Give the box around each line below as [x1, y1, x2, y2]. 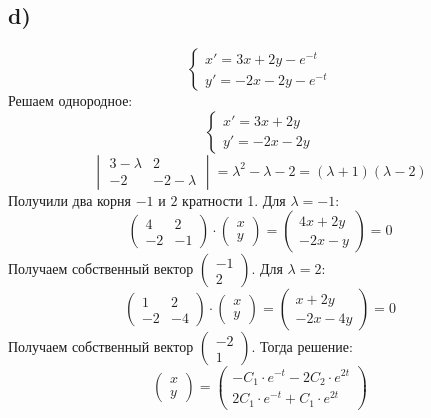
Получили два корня [8, 189, 132, 210]
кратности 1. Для [182, 189, 286, 210]
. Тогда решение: [251, 336, 353, 357]
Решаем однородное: [8, 90, 133, 111]
